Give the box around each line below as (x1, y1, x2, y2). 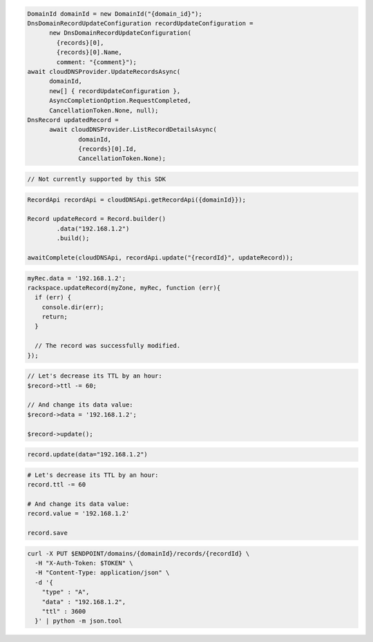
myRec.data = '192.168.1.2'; (27, 274, 126, 282)
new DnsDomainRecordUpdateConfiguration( (49, 29, 191, 37)
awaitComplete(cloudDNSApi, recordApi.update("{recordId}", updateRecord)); (27, 253, 294, 262)
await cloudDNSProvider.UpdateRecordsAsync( (27, 68, 181, 75)
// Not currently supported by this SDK (27, 175, 166, 183)
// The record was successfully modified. (35, 342, 181, 350)
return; (41, 313, 68, 321)
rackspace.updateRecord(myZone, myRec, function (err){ (27, 284, 221, 291)
